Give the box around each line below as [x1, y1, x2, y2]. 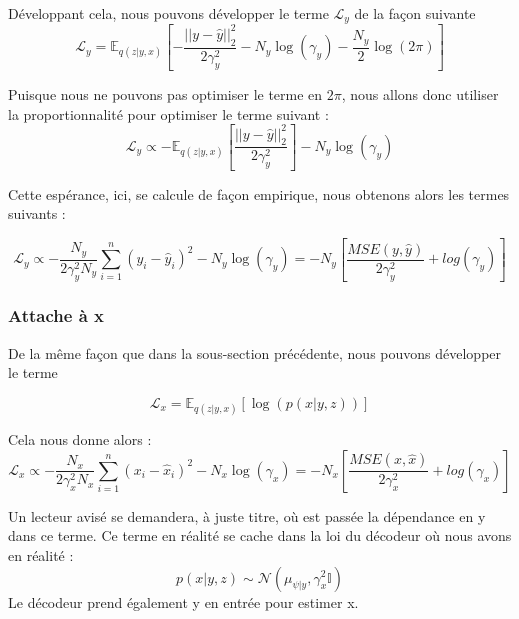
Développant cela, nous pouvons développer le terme [8, 3, 329, 23]
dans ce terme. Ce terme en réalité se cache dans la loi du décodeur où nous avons [8, 525, 512, 546]
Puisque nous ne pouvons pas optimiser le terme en [8, 83, 323, 104]
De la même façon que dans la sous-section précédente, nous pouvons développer [8, 342, 502, 363]
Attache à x [8, 303, 104, 328]
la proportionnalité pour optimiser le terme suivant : [8, 103, 329, 124]
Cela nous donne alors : [8, 429, 152, 450]
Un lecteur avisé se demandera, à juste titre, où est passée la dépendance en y [8, 505, 486, 526]
